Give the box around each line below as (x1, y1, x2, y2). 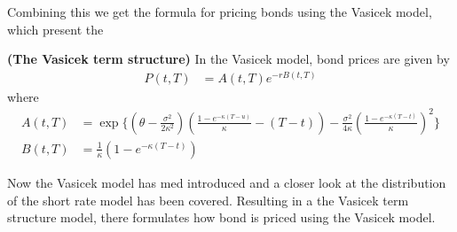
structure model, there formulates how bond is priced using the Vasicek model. (7, 208, 436, 227)
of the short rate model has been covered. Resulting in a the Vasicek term (7, 190, 409, 209)
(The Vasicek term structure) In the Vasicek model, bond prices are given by (7, 50, 450, 68)
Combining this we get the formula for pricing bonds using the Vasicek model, (7, 3, 432, 20)
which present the (7, 19, 104, 38)
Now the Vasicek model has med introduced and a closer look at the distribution (7, 173, 446, 191)
